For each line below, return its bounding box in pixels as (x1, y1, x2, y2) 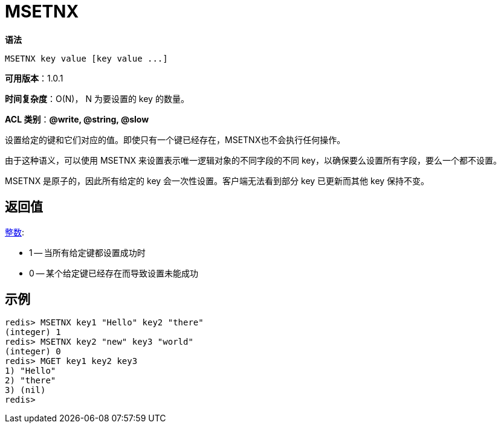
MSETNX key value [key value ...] (5, 53, 168, 63)
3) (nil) (5, 385, 46, 395)
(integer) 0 (5, 347, 61, 357)
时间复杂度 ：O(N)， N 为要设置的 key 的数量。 (5, 93, 189, 104)
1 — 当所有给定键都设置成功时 (29, 247, 146, 258)
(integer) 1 (5, 327, 61, 337)
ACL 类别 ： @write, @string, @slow (5, 113, 149, 124)
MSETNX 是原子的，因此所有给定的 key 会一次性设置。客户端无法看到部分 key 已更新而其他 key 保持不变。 (5, 175, 430, 186)
